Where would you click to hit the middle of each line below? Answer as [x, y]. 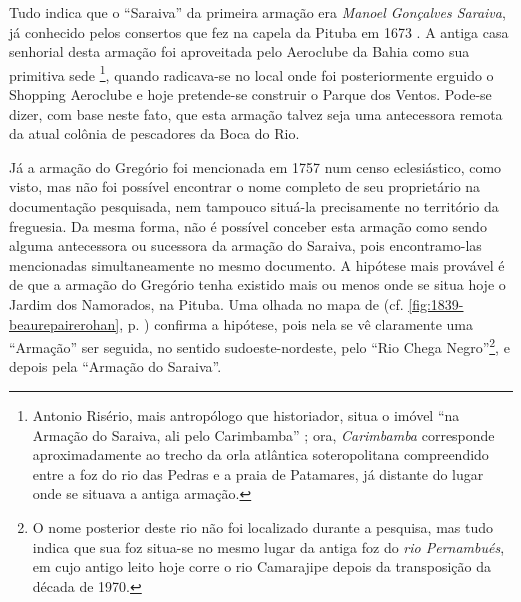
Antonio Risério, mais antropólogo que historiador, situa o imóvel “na [246, 415]
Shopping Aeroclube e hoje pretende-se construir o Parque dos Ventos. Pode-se [250, 94]
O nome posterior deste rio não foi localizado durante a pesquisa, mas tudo [263, 526]
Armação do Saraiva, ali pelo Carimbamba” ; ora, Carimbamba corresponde [263, 434]
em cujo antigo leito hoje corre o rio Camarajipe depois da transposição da [261, 566]
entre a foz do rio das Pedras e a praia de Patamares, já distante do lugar [258, 473]
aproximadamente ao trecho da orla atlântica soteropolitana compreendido [260, 454]
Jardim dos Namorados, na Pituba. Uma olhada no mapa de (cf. [206, 303]
